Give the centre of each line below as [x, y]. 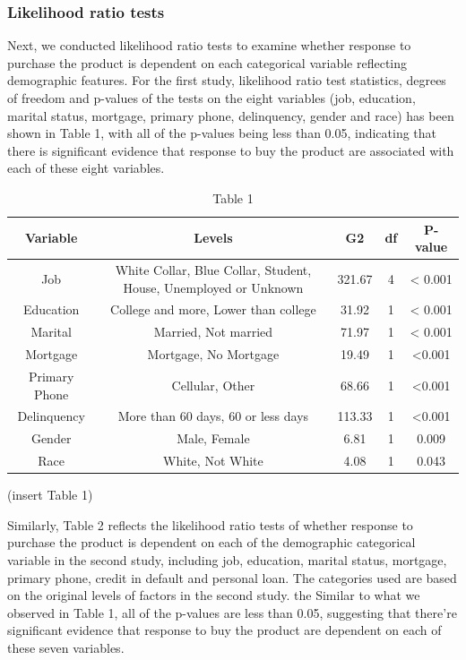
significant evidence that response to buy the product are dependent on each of [224, 630]
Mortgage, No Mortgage [213, 354]
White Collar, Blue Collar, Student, [213, 270]
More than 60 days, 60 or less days [213, 416]
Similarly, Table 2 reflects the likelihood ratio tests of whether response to [210, 524]
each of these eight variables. [86, 168]
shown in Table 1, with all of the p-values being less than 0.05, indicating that [222, 133]
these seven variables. [66, 647]
